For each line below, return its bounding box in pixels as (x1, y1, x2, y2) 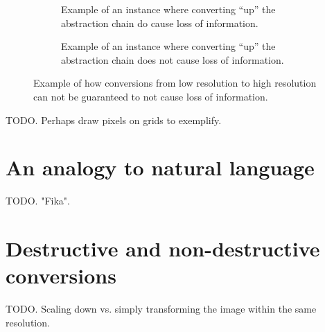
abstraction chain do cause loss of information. (61, 15, 258, 30)
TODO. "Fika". (6, 193, 70, 208)
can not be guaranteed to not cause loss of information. (33, 89, 268, 103)
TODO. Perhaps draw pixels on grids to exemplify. (6, 112, 222, 127)
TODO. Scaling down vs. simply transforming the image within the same (6, 302, 317, 316)
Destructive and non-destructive (6, 234, 320, 263)
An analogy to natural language (6, 153, 315, 182)
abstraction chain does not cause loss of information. (61, 52, 284, 67)
